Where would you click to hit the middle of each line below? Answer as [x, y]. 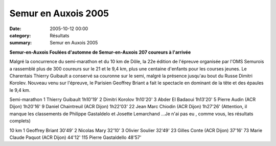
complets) [20, 121]
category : [20, 35]
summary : [21, 43]
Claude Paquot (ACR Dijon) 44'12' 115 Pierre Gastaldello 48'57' [75, 137]
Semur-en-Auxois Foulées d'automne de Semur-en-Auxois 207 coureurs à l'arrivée [100, 52]
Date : [15, 29]
